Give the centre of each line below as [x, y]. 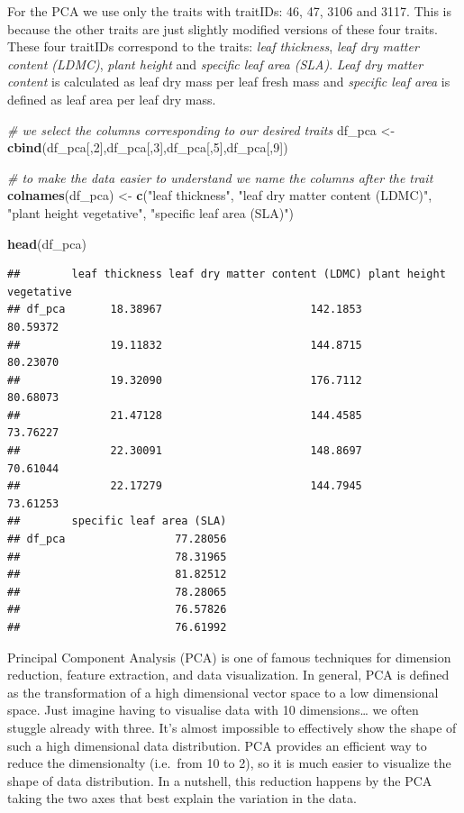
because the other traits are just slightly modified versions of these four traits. [223, 28]
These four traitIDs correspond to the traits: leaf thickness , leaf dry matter [213, 46]
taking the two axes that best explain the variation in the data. [182, 798]
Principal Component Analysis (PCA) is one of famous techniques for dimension [229, 657]
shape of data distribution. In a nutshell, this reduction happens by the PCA [220, 780]
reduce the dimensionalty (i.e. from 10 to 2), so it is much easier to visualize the [229, 763]
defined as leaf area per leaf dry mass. [112, 99]
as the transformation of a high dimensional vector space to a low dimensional [223, 692]
